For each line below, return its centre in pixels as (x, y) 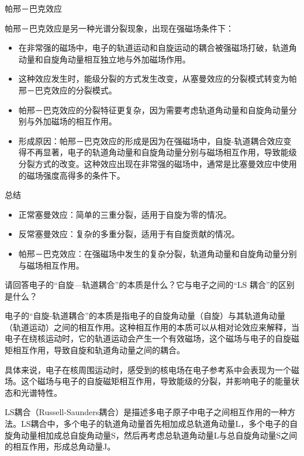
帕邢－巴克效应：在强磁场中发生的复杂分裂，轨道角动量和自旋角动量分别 (158, 253)
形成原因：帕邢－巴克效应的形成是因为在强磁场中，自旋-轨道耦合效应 (151, 140)
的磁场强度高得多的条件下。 (72, 175)
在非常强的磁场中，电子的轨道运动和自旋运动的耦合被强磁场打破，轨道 (153, 48)
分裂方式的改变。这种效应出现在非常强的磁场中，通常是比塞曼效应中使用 (158, 163)
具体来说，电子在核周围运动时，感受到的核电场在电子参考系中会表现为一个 (148, 369)
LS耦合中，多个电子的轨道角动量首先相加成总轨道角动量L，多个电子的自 (159, 424)
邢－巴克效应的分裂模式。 (68, 90)
